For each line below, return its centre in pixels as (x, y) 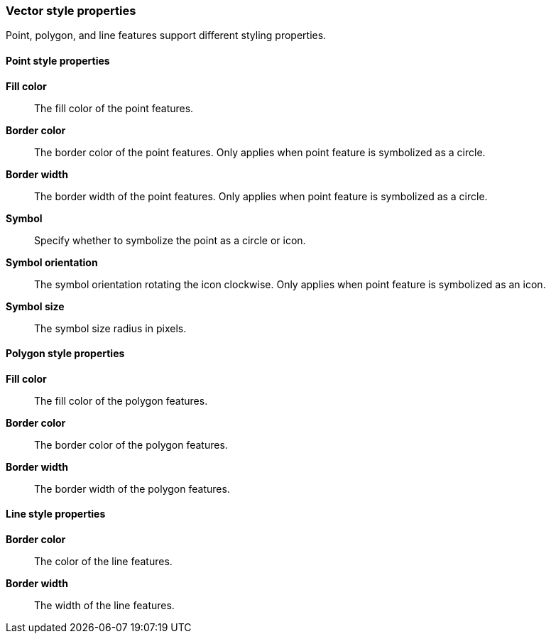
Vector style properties (71, 11)
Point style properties (58, 60)
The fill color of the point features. (114, 108)
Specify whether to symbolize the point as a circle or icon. (170, 240)
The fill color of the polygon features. (121, 400)
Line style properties (56, 514)
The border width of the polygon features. (132, 488)
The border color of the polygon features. (131, 444)
